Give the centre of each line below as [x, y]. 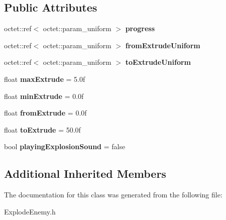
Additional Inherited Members [85, 174]
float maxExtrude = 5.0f [45, 79]
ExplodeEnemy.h [30, 211]
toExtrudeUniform [158, 62]
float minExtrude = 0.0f [44, 96]
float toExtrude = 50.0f [42, 129]
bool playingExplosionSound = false [65, 146]
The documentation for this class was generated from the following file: [113, 195]
